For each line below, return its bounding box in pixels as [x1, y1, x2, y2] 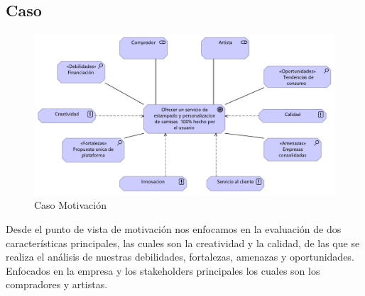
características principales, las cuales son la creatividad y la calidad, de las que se [6, 235, 360, 250]
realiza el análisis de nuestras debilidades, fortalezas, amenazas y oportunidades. [6, 249, 354, 264]
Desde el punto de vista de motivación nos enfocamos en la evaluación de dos [6, 221, 342, 236]
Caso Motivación [34, 198, 107, 212]
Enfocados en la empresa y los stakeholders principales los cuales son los [6, 263, 320, 278]
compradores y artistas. [6, 277, 108, 292]
